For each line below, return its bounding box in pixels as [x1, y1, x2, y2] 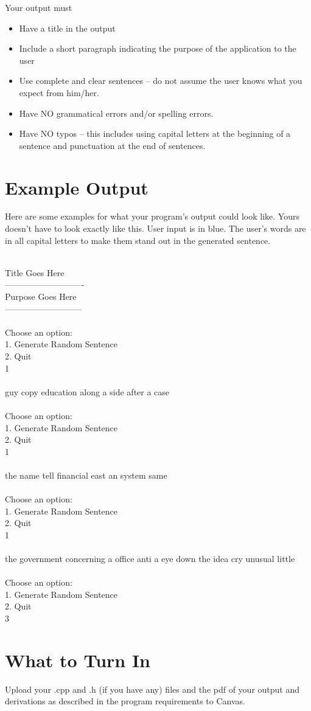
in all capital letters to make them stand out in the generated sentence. [5, 234, 271, 246]
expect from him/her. [19, 86, 99, 99]
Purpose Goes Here [5, 290, 77, 303]
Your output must [5, 1, 72, 13]
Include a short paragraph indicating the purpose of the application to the [19, 42, 296, 55]
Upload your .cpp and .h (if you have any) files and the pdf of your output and [5, 682, 300, 695]
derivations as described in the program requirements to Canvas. [5, 695, 245, 707]
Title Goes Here [5, 266, 65, 279]
